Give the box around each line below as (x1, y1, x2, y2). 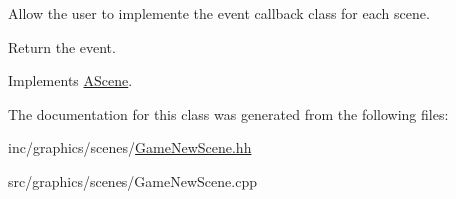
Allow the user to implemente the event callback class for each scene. (8, 3, 430, 23)
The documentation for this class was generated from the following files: (8, 103, 449, 124)
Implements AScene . (8, 70, 133, 91)
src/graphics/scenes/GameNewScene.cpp (8, 170, 257, 191)
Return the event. (8, 36, 116, 57)
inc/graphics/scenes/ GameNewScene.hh (8, 137, 252, 158)
